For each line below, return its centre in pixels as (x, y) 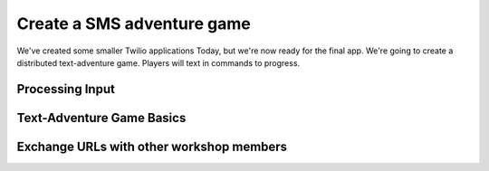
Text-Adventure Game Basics (101, 118)
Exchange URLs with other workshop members (152, 146)
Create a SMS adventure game (134, 24)
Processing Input (66, 89)
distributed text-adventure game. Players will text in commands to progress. (158, 62)
